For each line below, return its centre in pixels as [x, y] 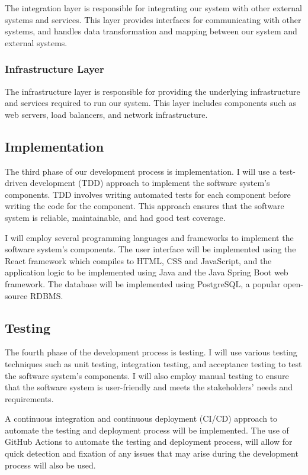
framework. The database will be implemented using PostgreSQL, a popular [143, 283]
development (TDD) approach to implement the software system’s [150, 183]
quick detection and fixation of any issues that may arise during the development [152, 453]
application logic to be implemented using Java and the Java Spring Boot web [147, 272]
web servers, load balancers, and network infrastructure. [106, 114]
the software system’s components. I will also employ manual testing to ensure [147, 375]
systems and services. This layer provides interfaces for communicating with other [153, 19]
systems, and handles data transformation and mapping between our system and [151, 31]
